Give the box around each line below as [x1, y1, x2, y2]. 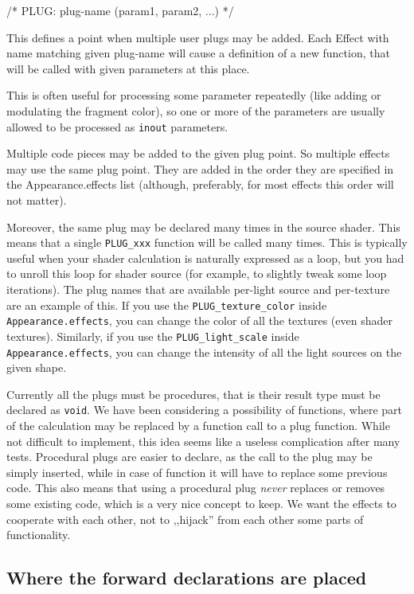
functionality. [6, 526, 71, 543]
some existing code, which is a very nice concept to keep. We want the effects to [6, 495, 396, 512]
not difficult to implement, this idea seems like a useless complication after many [6, 432, 400, 449]
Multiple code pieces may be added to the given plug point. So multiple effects [6, 145, 390, 162]
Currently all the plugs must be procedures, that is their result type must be [6, 385, 381, 402]
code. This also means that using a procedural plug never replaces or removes [6, 479, 385, 496]
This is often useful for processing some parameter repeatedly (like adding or [6, 87, 381, 104]
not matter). [6, 192, 67, 208]
